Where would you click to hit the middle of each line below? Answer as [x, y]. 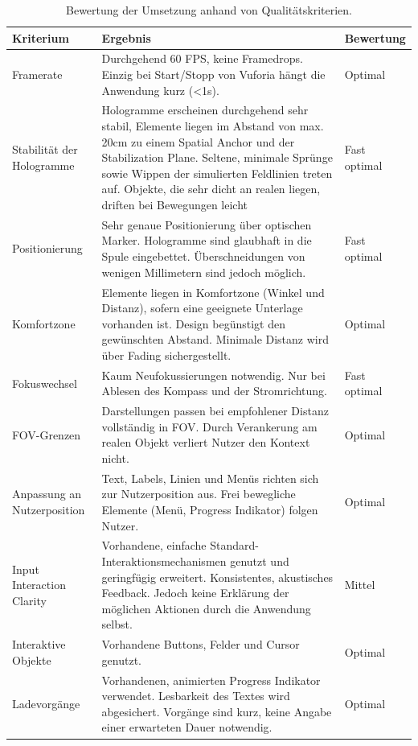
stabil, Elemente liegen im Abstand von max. [213, 126]
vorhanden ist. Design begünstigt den [193, 323]
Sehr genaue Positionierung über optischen [207, 224]
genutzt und [260, 561]
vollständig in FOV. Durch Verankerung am [209, 426]
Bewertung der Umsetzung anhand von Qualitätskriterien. [209, 10]
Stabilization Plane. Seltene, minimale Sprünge [217, 157]
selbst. [117, 624]
